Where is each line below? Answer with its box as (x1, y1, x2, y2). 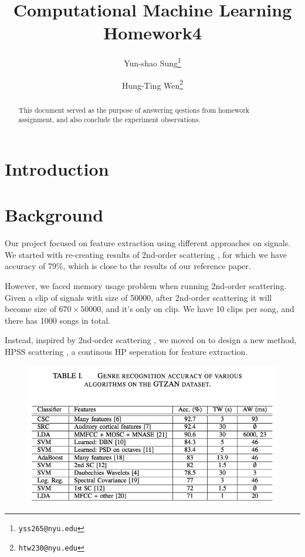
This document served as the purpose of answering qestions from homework (18, 105, 250, 115)
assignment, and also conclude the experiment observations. (18, 115, 201, 125)
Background (5, 203, 104, 227)
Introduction (5, 156, 109, 180)
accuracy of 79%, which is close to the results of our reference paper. (5, 260, 251, 272)
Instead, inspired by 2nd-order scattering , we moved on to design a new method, (5, 334, 297, 346)
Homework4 (103, 21, 202, 45)
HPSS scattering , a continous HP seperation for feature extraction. (5, 345, 248, 357)
